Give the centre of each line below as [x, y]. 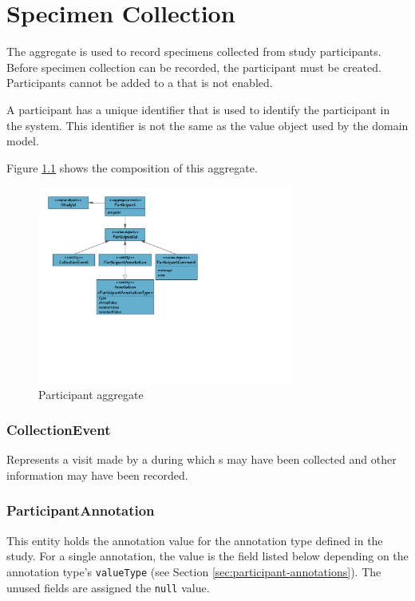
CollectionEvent [59, 430]
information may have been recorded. [97, 474]
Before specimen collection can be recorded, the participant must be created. [194, 67]
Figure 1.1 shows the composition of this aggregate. [132, 167]
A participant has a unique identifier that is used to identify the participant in [198, 109]
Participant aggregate [91, 394]
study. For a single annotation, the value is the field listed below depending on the [207, 556]
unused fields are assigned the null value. [108, 587]
